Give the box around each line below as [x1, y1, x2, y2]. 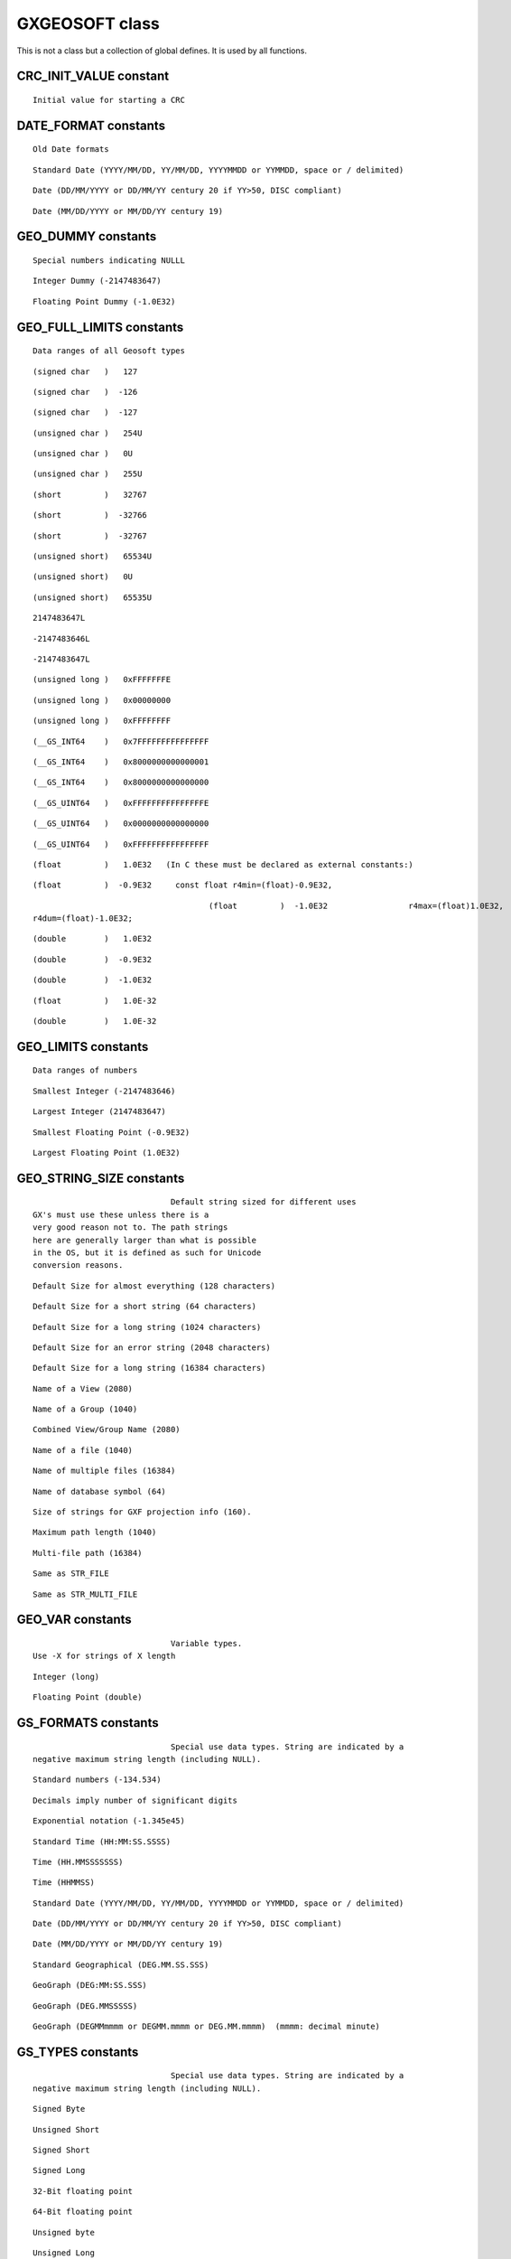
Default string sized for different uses [170, 1197, 357, 1207]
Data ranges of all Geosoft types [33, 346, 185, 356]
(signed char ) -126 [33, 387, 138, 397]
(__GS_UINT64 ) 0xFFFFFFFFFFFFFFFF [33, 839, 209, 849]
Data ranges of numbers [33, 1065, 138, 1075]
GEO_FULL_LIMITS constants [16, 319, 184, 334]
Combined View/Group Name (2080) [33, 1424, 181, 1435]
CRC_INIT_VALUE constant [16, 69, 170, 84]
